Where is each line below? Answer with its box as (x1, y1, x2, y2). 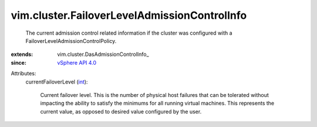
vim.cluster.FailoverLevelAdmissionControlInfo (11, 9, 247, 22)
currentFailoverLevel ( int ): (25, 78, 88, 85)
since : (11, 59, 26, 66)
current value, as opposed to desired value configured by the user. (40, 108, 202, 115)
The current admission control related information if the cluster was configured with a (25, 29, 232, 36)
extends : (11, 51, 33, 58)
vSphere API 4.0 (57, 59, 97, 66)
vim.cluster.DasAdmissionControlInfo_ (57, 51, 149, 58)
